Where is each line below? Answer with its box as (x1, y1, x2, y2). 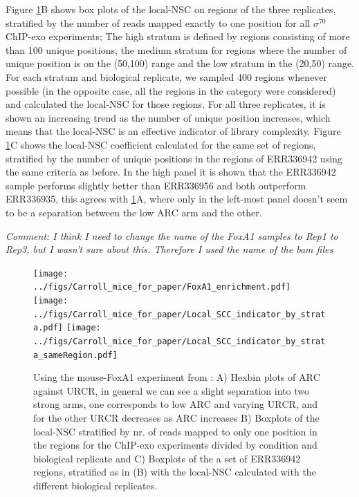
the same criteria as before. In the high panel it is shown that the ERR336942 (6, 165, 336, 179)
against (33, 383, 64, 397)
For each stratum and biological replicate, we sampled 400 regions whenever (6, 69, 327, 84)
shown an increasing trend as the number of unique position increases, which (6, 110, 331, 124)
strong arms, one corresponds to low (33, 397, 187, 411)
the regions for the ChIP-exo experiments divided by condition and (33, 438, 317, 452)
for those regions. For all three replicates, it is (132, 97, 326, 111)
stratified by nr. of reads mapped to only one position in (78, 424, 317, 438)
